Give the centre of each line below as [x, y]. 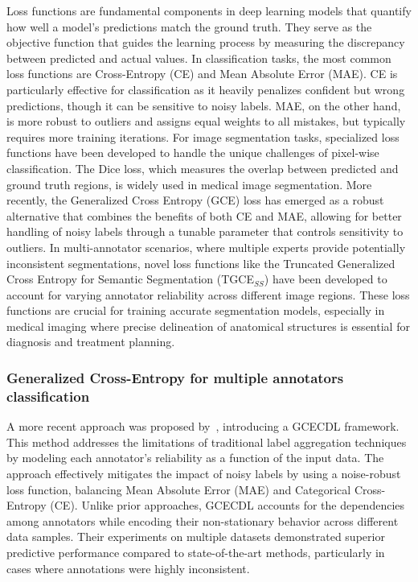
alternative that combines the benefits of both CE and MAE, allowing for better [204, 215]
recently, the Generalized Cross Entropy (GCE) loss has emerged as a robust [195, 200]
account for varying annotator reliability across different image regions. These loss [208, 294]
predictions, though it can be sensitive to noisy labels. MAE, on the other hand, [204, 105]
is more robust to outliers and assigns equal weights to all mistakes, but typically [206, 121]
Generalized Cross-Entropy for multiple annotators [175, 377]
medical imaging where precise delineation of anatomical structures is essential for [208, 326]
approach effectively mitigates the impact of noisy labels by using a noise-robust [204, 473]
